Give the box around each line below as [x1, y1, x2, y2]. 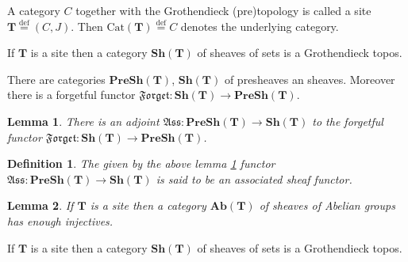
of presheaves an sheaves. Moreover [224, 70, 395, 87]
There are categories [7, 70, 106, 87]
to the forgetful [312, 112, 383, 129]
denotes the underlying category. [180, 17, 339, 34]
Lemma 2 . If [7, 197, 74, 214]
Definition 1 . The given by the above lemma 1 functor [7, 155, 275, 172]
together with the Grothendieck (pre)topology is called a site [75, 2, 371, 18]
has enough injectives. [7, 212, 114, 229]
